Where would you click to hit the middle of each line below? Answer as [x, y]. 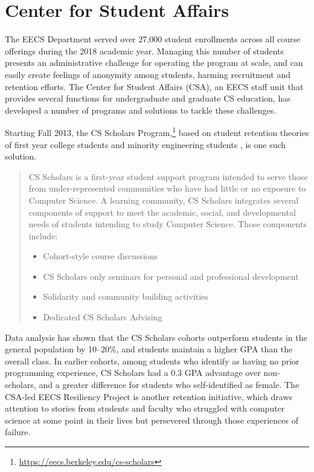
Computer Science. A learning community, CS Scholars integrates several [164, 200]
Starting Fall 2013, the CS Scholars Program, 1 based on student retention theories [157, 131]
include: [43, 235]
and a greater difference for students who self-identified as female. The [169, 385]
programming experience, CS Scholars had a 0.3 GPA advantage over [133, 373]
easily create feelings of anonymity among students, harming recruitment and [148, 74]
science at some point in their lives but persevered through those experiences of [152, 420]
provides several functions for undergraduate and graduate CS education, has [148, 98]
